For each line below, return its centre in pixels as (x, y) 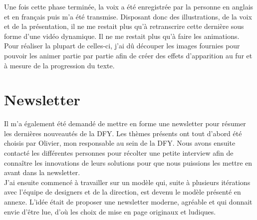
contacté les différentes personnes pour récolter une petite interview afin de (119, 153)
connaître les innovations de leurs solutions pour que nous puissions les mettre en (128, 162)
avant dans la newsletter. (42, 172)
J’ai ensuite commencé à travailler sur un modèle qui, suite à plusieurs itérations (127, 182)
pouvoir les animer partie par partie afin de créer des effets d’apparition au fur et (128, 55)
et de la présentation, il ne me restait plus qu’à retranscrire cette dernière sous (124, 26)
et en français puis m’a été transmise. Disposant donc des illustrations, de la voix (128, 16)
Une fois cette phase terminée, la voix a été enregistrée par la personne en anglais (129, 6)
